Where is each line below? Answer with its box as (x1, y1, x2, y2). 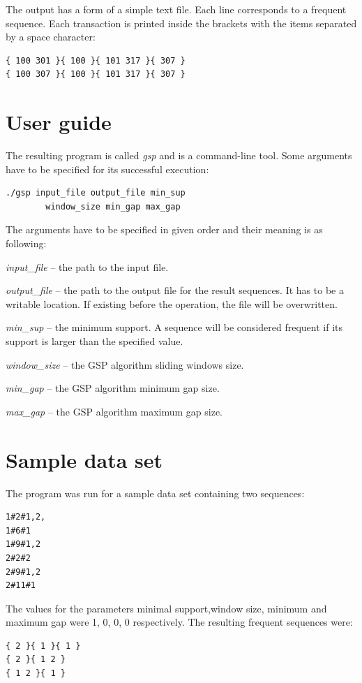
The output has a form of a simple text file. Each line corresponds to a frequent (6, 2, 347, 16)
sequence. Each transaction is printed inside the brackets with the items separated (6, 15, 357, 30)
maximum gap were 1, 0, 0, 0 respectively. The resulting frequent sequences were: (6, 615, 353, 629)
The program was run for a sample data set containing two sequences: (6, 485, 305, 500)
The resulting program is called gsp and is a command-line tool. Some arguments (6, 148, 352, 163)
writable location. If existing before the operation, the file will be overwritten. (6, 296, 338, 311)
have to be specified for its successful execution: (6, 161, 209, 176)
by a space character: (6, 29, 96, 44)
